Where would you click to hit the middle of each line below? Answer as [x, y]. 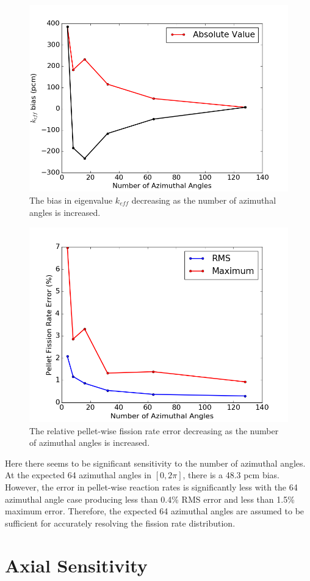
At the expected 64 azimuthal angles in [78, 475]
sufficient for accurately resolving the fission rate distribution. [120, 523]
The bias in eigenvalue [71, 200]
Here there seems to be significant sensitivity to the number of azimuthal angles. [155, 463]
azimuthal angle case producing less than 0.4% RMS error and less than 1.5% [150, 499]
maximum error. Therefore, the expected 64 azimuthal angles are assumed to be [155, 511]
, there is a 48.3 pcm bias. [231, 475]
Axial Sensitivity [76, 565]
